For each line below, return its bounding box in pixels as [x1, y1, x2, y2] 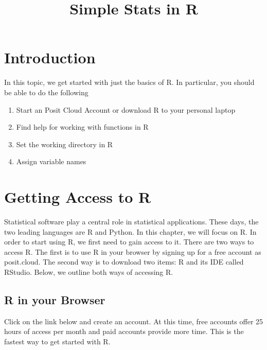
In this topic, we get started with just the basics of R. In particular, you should [4, 77, 255, 87]
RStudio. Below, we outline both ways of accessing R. [4, 266, 173, 277]
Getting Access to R [4, 186, 151, 207]
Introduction [4, 47, 96, 68]
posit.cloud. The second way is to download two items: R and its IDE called [4, 256, 244, 267]
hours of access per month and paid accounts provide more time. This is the [4, 326, 244, 337]
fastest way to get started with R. [4, 336, 111, 346]
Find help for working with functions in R [16, 121, 149, 132]
